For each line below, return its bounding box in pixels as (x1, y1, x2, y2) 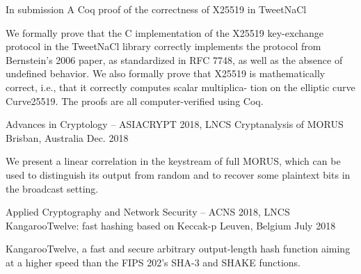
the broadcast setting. (6, 181, 99, 195)
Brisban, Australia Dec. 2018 (6, 130, 129, 145)
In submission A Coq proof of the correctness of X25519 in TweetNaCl (6, 2, 307, 16)
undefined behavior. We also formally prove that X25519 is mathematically (6, 66, 326, 81)
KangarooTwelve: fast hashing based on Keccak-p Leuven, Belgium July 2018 (6, 218, 336, 232)
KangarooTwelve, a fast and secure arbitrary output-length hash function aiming (6, 241, 351, 256)
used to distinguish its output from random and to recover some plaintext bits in (6, 167, 351, 182)
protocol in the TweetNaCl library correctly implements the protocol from (6, 39, 321, 54)
